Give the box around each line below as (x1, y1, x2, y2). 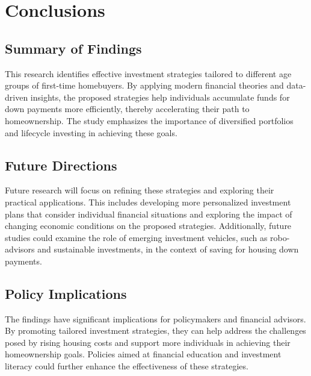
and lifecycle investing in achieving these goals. (5, 126, 177, 139)
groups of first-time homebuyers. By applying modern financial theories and (5, 79, 284, 92)
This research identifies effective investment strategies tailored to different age (5, 67, 292, 80)
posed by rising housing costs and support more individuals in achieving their (5, 336, 291, 348)
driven (5, 90, 28, 103)
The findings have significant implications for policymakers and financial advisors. (5, 312, 306, 325)
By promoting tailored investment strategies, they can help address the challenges (5, 324, 306, 337)
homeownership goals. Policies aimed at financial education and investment (5, 348, 282, 360)
